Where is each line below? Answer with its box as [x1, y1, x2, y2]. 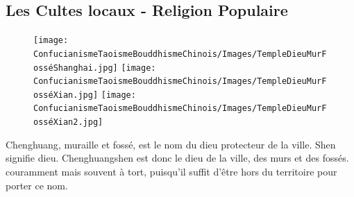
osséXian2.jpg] [33, 117, 103, 128]
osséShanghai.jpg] [33, 62, 118, 73]
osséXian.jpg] [33, 89, 99, 100]
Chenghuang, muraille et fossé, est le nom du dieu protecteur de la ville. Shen [6, 137, 336, 151]
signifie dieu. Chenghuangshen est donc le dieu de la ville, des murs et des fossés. [6, 151, 349, 165]
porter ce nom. [6, 178, 68, 192]
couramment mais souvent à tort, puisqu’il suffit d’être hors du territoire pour [6, 164, 337, 178]
